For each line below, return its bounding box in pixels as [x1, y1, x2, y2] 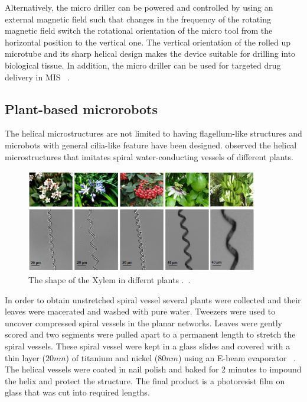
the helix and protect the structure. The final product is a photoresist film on [5, 374, 285, 387]
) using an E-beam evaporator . [178, 351, 296, 364]
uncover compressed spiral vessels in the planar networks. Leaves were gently [5, 316, 282, 329]
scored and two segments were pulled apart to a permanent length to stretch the [5, 328, 296, 341]
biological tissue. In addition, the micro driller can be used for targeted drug [5, 59, 281, 71]
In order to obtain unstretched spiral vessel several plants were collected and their [5, 293, 301, 306]
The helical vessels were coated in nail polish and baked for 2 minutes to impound [5, 363, 302, 375]
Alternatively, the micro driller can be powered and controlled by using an [5, 1, 273, 13]
